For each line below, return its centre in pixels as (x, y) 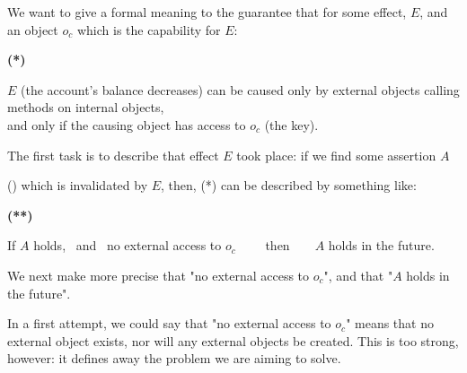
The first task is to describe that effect (113, 155)
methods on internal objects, (86, 107)
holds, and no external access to (128, 245)
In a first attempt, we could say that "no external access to (169, 323)
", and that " (358, 275)
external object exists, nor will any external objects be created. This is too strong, (233, 340)
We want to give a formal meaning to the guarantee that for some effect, (207, 12)
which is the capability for (149, 29)
